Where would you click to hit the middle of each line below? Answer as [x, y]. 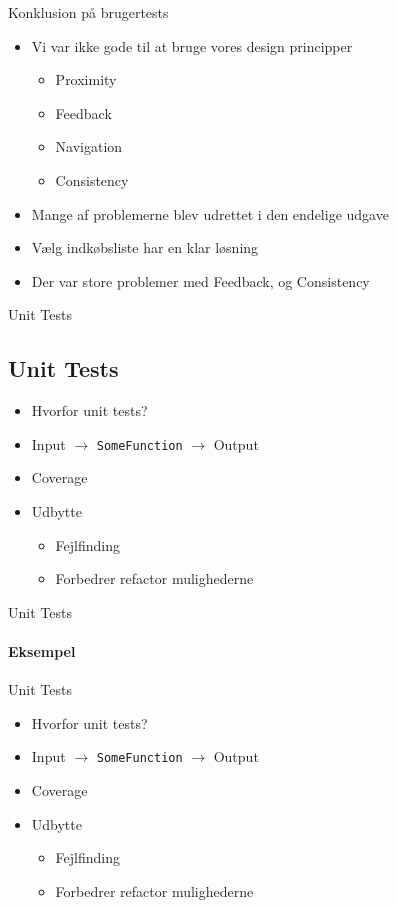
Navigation [89, 146]
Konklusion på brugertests [88, 12]
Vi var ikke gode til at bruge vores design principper [192, 45]
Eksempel [42, 650]
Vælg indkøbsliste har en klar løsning [145, 247]
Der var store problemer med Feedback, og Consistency [200, 280]
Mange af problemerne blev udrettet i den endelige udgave [210, 213]
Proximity [86, 79]
